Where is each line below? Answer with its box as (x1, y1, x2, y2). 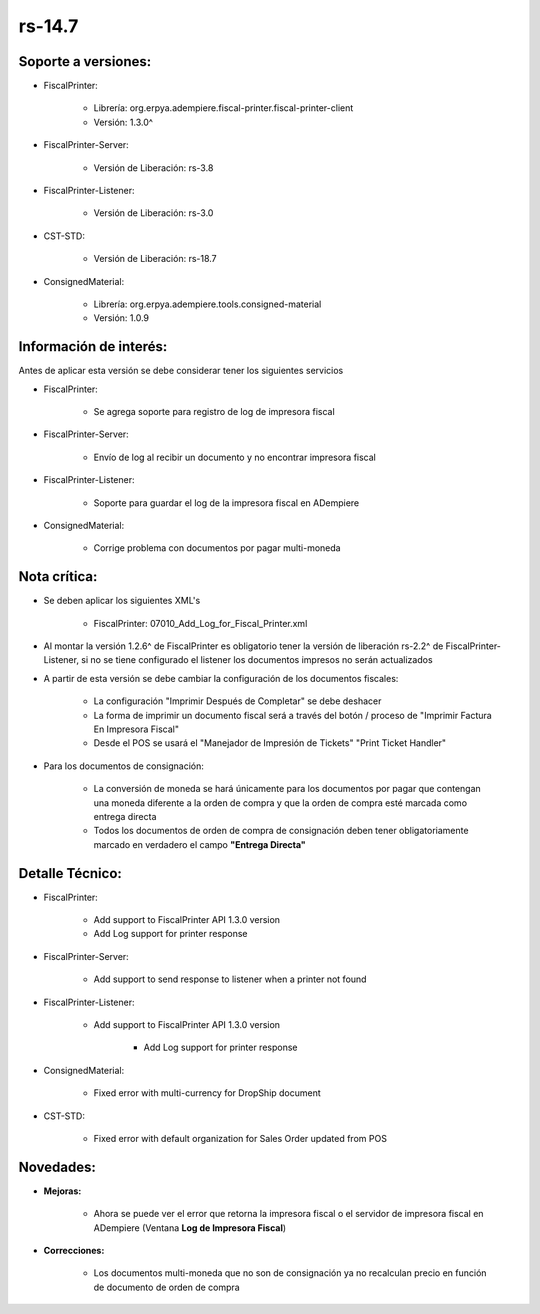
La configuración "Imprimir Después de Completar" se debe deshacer (93, 695, 382, 707)
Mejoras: (43, 1185, 82, 1197)
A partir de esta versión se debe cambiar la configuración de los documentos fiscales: (43, 672, 399, 684)
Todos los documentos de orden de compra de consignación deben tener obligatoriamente (93, 825, 469, 837)
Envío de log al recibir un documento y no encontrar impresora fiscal (93, 451, 377, 463)
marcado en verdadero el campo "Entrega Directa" (93, 838, 307, 850)
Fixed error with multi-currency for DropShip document (93, 1087, 322, 1099)
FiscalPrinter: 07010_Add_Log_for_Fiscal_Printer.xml (93, 617, 308, 629)
